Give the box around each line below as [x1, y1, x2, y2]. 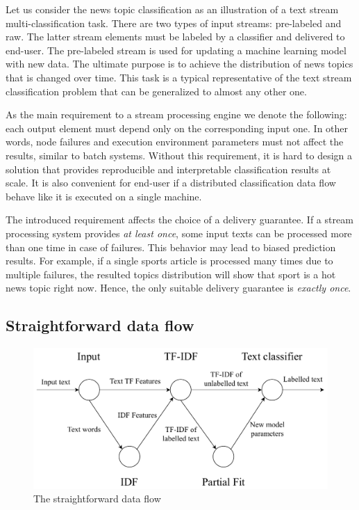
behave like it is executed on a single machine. [6, 189, 202, 203]
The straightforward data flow [33, 491, 161, 506]
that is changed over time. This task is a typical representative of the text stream [6, 70, 352, 84]
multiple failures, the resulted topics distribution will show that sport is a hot [6, 266, 336, 281]
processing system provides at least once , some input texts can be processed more [6, 225, 352, 240]
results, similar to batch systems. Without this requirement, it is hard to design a [6, 148, 353, 162]
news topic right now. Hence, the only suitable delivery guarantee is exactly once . [6, 280, 351, 295]
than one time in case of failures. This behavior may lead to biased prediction [6, 239, 336, 254]
